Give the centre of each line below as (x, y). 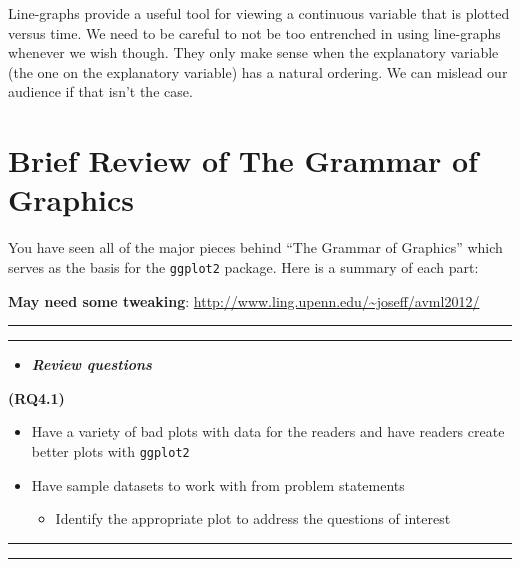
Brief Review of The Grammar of (243, 160)
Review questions (91, 364)
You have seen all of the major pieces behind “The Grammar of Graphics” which (255, 247)
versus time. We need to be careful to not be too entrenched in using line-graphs (254, 32)
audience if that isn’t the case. (100, 91)
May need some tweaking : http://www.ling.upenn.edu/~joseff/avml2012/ (244, 300)
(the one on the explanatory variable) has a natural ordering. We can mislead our (258, 71)
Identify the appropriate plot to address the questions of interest (253, 518)
